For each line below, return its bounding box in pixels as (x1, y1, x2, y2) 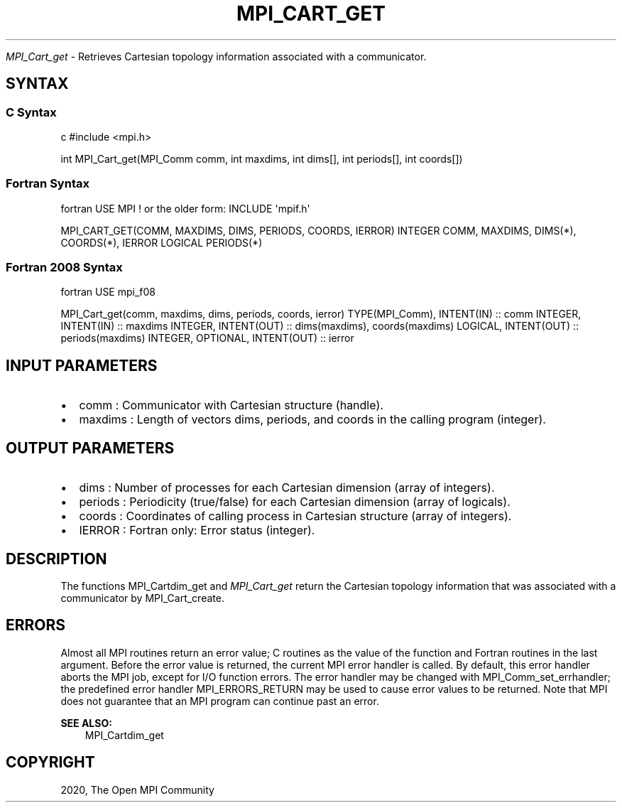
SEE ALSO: (60, 716, 112, 729)
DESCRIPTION (6, 549, 107, 568)
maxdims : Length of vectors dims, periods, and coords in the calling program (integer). (79, 412, 546, 427)
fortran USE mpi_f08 (60, 286, 156, 298)
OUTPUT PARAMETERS (6, 438, 175, 457)
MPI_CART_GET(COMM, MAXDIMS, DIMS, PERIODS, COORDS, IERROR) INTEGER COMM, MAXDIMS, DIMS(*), (60, 224, 577, 237)
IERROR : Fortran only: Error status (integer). (79, 523, 315, 538)
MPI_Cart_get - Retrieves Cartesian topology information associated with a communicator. (6, 50, 427, 63)
